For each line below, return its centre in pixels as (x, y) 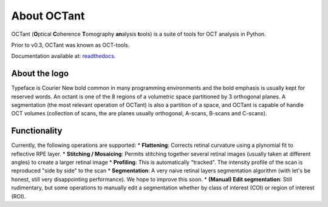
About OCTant (48, 16)
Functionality (37, 131)
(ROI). (19, 196)
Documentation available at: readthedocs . (63, 56)
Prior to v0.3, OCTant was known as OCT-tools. (70, 45)
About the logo (40, 74)
